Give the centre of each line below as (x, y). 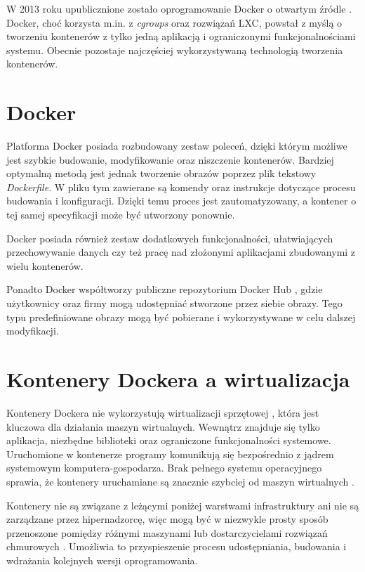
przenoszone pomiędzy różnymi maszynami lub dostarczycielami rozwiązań (167, 532)
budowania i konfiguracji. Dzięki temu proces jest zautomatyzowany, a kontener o (181, 201)
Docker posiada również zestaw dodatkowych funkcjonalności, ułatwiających (170, 238)
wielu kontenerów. (45, 265)
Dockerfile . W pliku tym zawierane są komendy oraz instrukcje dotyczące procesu (181, 187)
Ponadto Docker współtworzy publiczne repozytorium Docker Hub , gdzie (165, 289)
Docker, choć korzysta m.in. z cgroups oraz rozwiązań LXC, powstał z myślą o (174, 22)
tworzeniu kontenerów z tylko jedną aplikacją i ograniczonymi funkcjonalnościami (181, 36)
